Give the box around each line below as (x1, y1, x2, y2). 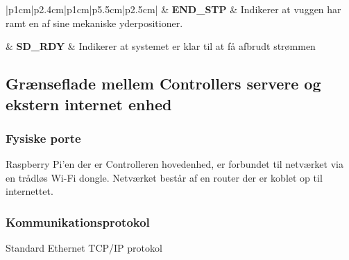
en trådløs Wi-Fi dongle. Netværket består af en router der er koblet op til (6, 170, 323, 184)
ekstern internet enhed (6, 93, 172, 114)
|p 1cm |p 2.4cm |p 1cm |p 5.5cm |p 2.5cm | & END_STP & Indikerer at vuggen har (6, 2, 341, 16)
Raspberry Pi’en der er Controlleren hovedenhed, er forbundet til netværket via (6, 157, 343, 171)
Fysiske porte (6, 129, 81, 146)
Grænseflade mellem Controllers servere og (6, 73, 321, 94)
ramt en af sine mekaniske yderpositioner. (6, 15, 183, 30)
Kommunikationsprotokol (6, 213, 150, 230)
